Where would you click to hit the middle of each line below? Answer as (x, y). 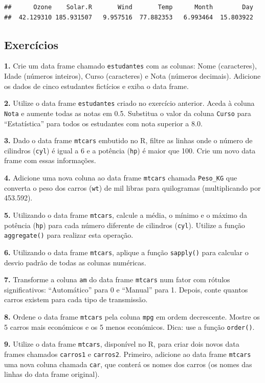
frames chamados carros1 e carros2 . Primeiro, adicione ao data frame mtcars (128, 354)
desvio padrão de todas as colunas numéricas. (75, 262)
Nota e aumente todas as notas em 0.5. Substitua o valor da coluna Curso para (128, 113)
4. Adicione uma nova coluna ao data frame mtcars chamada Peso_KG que (121, 178)
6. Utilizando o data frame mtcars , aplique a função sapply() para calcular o (126, 252)
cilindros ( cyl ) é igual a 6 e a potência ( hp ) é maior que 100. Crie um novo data (130, 150)
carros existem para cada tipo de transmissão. (76, 299)
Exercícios (31, 44)
